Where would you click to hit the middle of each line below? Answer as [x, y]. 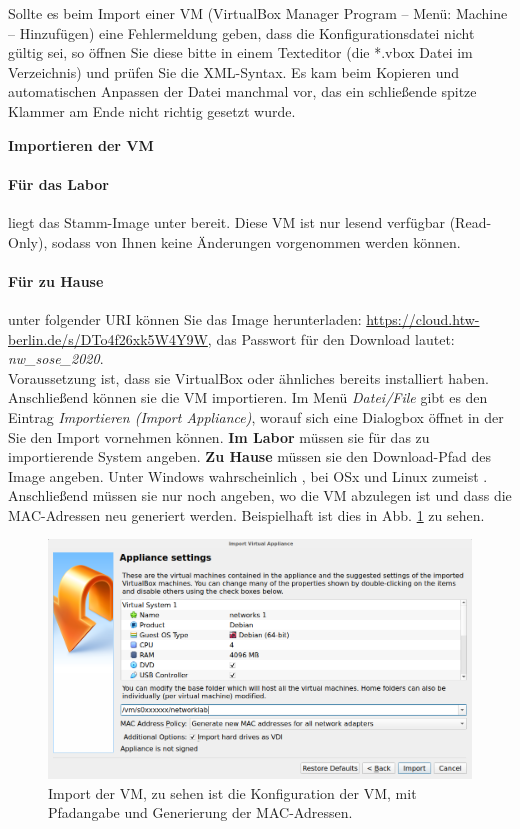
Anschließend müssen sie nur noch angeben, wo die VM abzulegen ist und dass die [260, 495]
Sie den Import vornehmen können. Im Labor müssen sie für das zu [219, 436]
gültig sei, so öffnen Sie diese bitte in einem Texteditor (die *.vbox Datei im [240, 52]
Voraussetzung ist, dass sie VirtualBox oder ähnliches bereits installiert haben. [248, 377]
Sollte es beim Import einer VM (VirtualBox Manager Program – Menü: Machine [258, 13]
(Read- [470, 221]
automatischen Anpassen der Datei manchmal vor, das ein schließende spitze [242, 91]
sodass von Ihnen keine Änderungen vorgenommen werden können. [256, 241]
